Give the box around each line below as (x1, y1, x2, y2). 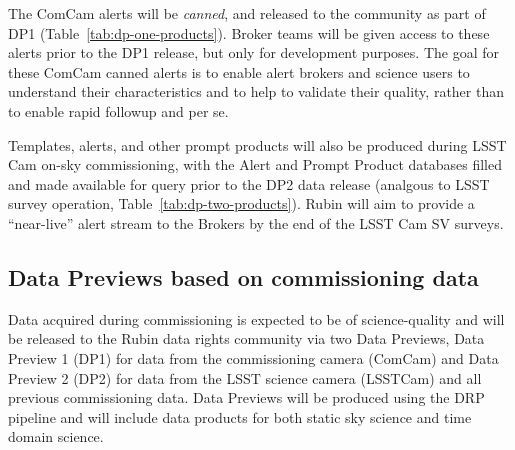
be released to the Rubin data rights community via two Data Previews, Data (8, 328, 485, 349)
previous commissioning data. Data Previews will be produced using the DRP (8, 387, 485, 408)
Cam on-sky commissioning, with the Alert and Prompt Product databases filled (8, 154, 503, 175)
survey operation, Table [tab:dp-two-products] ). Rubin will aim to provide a (8, 193, 475, 214)
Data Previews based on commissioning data (8, 261, 479, 292)
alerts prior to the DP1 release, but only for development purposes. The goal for (8, 42, 499, 63)
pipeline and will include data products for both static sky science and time (8, 406, 472, 427)
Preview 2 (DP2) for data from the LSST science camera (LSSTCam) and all (8, 367, 482, 388)
